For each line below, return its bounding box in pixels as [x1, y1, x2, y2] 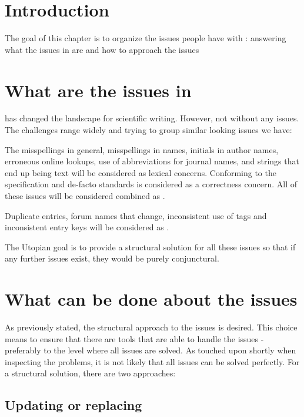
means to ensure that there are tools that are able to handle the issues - [5, 332, 264, 345]
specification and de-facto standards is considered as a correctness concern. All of [5, 178, 297, 190]
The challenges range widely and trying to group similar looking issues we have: [5, 124, 292, 136]
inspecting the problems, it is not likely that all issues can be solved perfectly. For [5, 355, 300, 368]
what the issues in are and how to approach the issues [5, 43, 199, 55]
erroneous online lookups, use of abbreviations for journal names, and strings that [5, 155, 299, 167]
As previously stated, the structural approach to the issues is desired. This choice [5, 321, 298, 333]
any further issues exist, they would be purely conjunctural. [5, 252, 219, 264]
